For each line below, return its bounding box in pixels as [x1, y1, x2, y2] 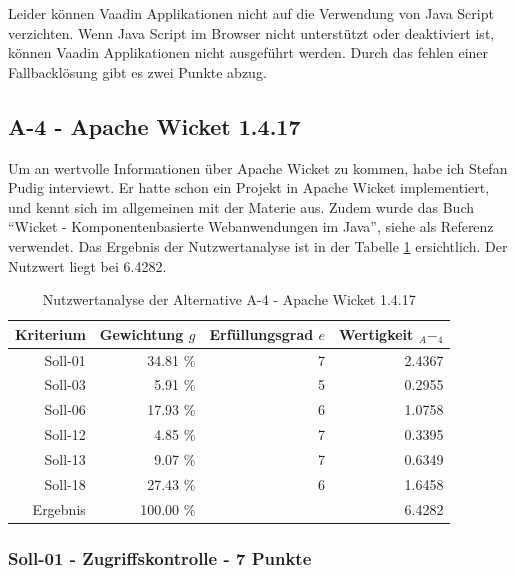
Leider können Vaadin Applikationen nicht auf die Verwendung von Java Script [8, 3, 494, 23]
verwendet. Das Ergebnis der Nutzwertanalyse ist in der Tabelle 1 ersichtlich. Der [8, 235, 508, 256]
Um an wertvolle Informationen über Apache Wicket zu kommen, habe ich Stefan [8, 157, 508, 178]
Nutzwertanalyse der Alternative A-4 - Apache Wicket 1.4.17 [42, 289, 416, 310]
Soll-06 [44, 399, 86, 420]
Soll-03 [44, 374, 86, 395]
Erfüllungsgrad [209, 323, 314, 344]
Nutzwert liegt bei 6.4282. [8, 255, 167, 276]
